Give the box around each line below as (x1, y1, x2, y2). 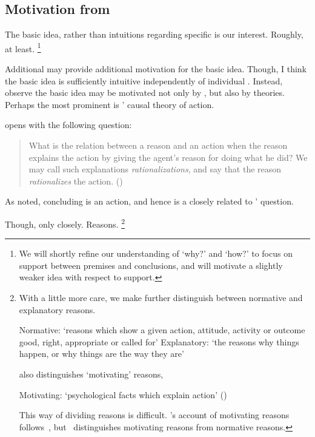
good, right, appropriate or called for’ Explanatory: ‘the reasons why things (19, 335, 299, 348)
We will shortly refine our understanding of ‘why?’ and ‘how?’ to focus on (19, 247, 293, 260)
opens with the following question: (5, 118, 132, 131)
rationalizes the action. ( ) (28, 174, 123, 187)
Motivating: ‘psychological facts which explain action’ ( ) (19, 388, 227, 401)
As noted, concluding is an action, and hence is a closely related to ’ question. (5, 195, 294, 208)
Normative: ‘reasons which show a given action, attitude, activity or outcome (19, 324, 305, 336)
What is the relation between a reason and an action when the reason (28, 139, 288, 152)
